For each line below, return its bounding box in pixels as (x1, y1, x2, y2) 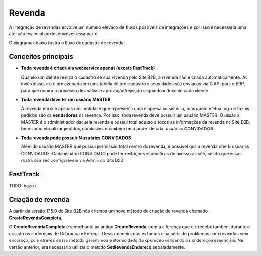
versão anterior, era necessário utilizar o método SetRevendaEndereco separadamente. (9, 244, 185, 250)
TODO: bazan (9, 182, 36, 189)
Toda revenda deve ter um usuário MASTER (21, 96, 111, 102)
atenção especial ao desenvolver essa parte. (9, 31, 99, 36)
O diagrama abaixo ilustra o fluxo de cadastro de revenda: (9, 40, 125, 46)
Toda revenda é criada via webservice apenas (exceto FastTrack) (21, 65, 155, 71)
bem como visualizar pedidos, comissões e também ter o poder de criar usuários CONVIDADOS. (21, 126, 214, 132)
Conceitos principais (9, 52, 73, 61)
